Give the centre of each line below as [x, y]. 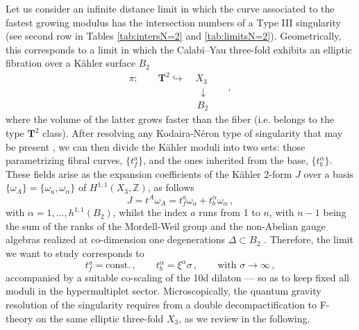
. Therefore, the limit [309, 239]
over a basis [328, 173]
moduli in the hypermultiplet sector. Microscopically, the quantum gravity [164, 291]
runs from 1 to [229, 212]
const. [118, 266]
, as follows [171, 187]
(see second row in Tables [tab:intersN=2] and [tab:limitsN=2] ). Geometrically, [174, 36]
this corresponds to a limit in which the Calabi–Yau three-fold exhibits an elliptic [179, 49]
